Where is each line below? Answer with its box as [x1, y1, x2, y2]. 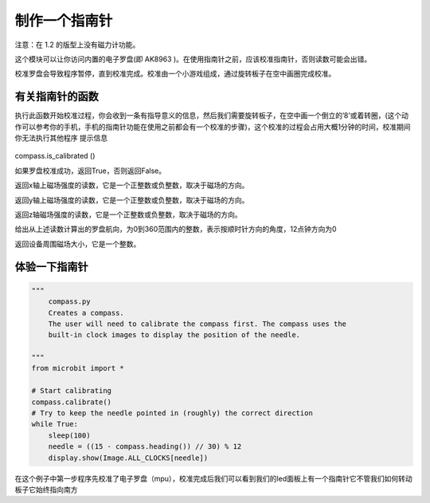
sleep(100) [48, 430, 91, 440]
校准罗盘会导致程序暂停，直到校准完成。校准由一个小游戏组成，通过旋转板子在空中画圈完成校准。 [14, 69, 336, 79]
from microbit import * [31, 363, 125, 373]
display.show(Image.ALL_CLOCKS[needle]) [48, 453, 209, 462]
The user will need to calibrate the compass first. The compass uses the [48, 319, 346, 328]
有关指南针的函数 [14, 90, 99, 104]
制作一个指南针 [14, 12, 113, 29]
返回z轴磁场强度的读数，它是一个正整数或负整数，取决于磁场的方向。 [14, 210, 242, 219]
